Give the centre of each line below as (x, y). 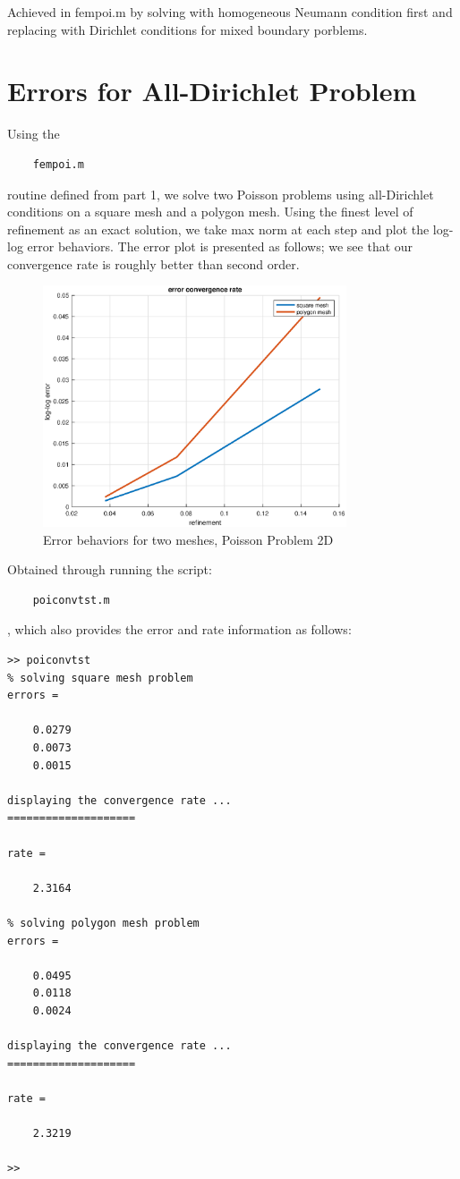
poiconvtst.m (71, 600)
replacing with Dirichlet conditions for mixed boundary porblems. (187, 29)
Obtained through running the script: (110, 569)
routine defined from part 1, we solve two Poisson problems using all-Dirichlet (221, 194)
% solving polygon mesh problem (103, 923)
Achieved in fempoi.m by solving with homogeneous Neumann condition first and (230, 12)
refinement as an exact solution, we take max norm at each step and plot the (218, 229)
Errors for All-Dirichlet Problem (212, 91)
